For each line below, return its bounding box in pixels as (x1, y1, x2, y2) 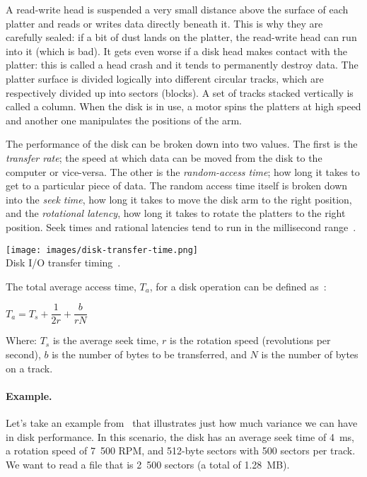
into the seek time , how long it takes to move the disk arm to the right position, (6, 192, 352, 206)
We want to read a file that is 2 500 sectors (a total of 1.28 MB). (6, 457, 290, 471)
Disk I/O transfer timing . (6, 255, 121, 270)
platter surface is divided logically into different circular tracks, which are (6, 71, 324, 86)
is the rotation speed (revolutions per (170, 333, 331, 348)
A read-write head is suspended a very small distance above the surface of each (6, 2, 349, 16)
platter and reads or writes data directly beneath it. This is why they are (6, 16, 323, 30)
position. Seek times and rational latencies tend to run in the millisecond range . (6, 219, 356, 234)
